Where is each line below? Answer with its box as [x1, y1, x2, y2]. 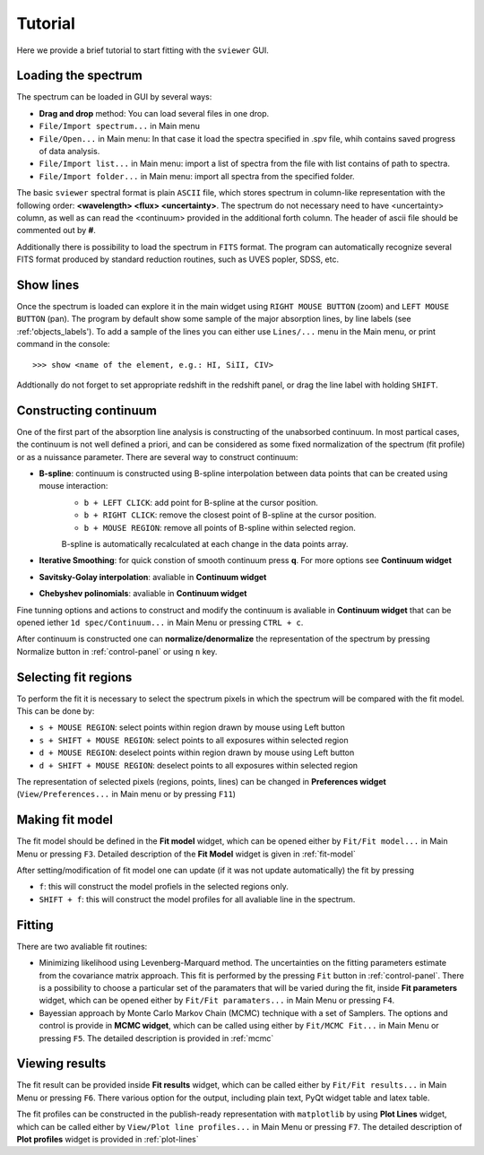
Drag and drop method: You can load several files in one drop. [39, 108, 270, 118]
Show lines [16, 277, 80, 292]
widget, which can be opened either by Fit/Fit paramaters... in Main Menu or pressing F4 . [39, 995, 395, 1006]
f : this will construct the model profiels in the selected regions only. [39, 881, 289, 892]
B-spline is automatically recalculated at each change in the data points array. [61, 539, 349, 550]
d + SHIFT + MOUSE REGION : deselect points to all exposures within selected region [39, 760, 359, 770]
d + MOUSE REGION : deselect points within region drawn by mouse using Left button [39, 747, 355, 758]
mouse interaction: [39, 481, 108, 491]
